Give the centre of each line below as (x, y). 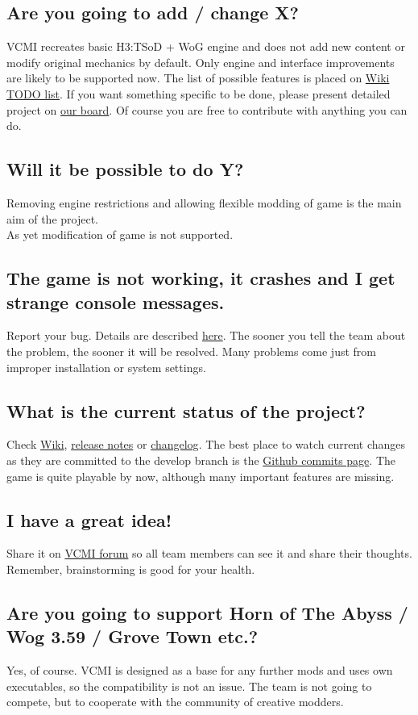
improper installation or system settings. (106, 367)
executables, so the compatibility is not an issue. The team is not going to (189, 686)
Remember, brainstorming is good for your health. (131, 569)
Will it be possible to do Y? (125, 169)
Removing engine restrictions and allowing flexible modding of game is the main (204, 202)
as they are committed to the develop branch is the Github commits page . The (201, 460)
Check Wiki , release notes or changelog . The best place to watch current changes (206, 444)
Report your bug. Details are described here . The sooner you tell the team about (206, 335)
